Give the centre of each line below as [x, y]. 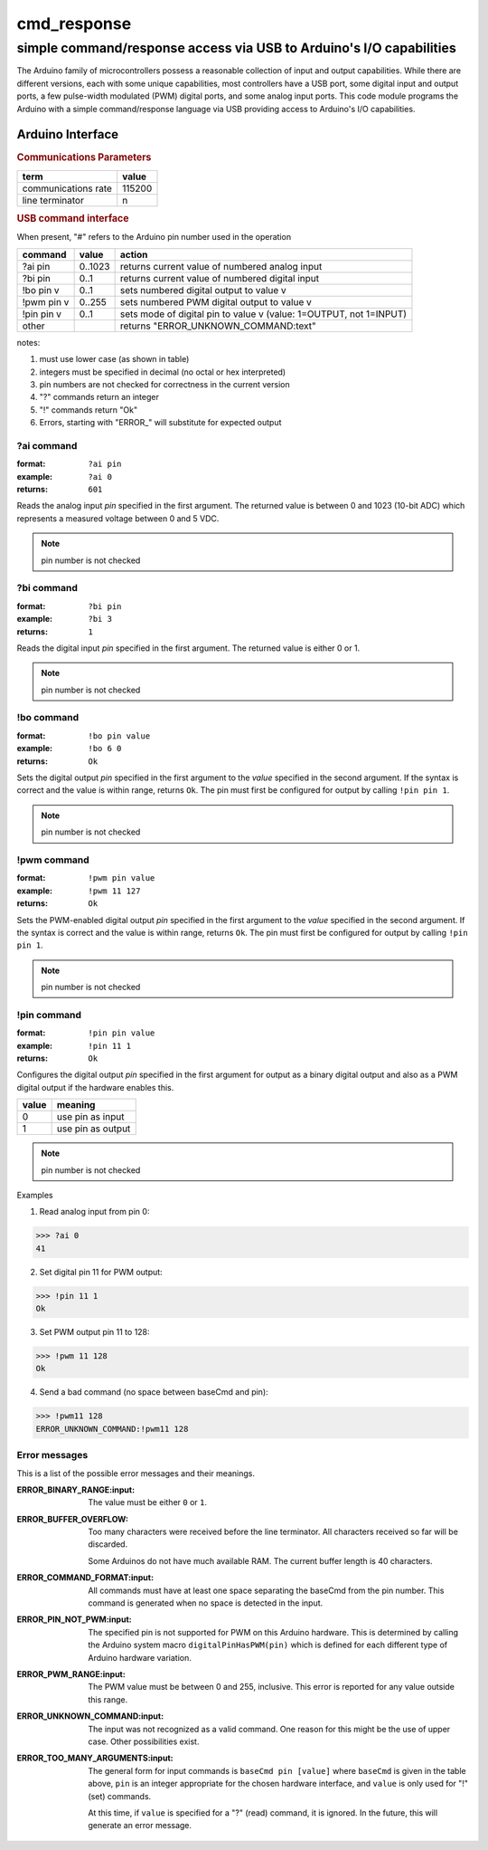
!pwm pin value [122, 878]
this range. [108, 1699]
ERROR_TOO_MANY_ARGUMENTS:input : [95, 1758]
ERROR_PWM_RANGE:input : [71, 1674]
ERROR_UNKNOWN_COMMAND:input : [90, 1716]
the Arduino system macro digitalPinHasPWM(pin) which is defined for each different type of [267, 1645]
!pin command [49, 1015]
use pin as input [90, 1117]
